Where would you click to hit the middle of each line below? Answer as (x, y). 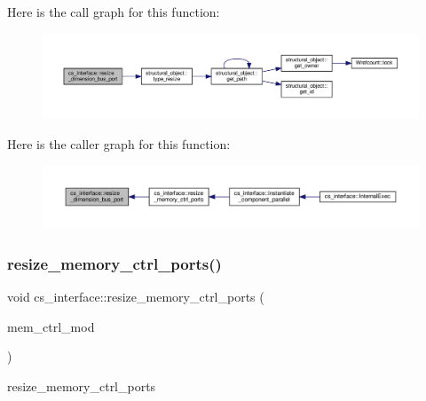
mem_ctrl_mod (51, 326)
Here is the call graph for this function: (114, 12)
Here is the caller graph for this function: (119, 143)
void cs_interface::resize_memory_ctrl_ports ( (136, 297)
